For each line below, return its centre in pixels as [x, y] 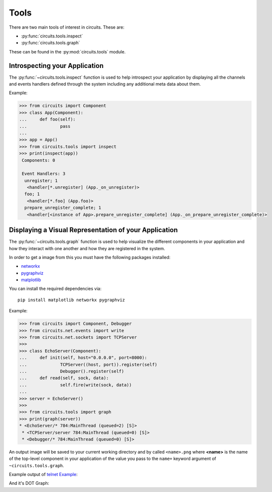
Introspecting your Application [56, 66]
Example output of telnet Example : [43, 475]
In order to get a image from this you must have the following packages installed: [90, 257]
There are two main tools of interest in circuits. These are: [67, 27]
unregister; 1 [41, 180]
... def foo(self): [48, 119]
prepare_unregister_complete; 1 [63, 208]
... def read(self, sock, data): [64, 378]
